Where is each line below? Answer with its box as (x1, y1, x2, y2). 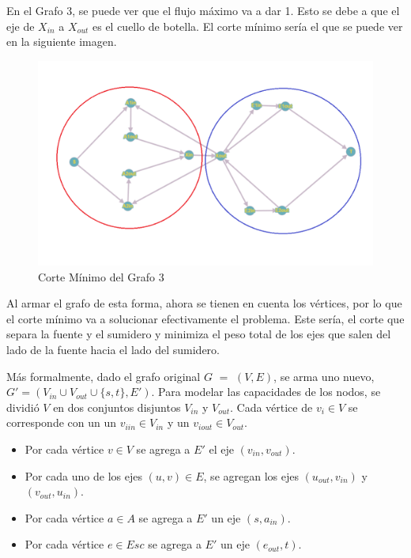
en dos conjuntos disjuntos (53, 398, 181, 415)
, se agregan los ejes (203, 467, 299, 484)
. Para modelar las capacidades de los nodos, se (151, 383, 381, 400)
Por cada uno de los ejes (25, 467, 142, 484)
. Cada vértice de (229, 398, 313, 415)
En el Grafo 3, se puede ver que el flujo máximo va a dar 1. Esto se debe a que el (6, 2, 400, 18)
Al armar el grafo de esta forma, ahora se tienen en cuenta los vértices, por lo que (6, 295, 402, 311)
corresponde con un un (6, 414, 117, 431)
